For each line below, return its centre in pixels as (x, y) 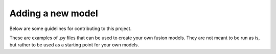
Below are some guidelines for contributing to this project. (71, 29)
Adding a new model (54, 13)
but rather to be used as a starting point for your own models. (74, 45)
